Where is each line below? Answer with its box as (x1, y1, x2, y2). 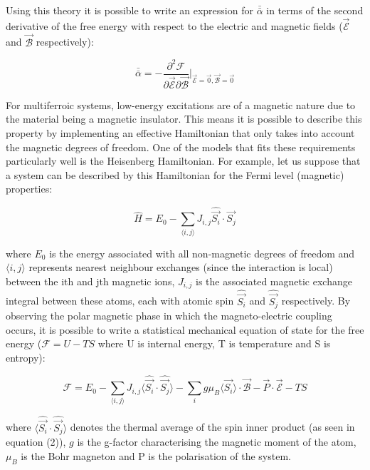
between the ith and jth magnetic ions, (6, 273, 175, 288)
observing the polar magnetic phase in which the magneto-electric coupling (6, 308, 332, 323)
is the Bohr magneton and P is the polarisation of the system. (21, 448, 291, 463)
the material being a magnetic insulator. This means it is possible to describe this (6, 111, 362, 126)
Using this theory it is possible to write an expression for (6, 3, 253, 17)
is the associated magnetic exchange (196, 273, 352, 288)
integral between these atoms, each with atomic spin (6, 293, 234, 308)
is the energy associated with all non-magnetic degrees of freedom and (49, 245, 355, 260)
